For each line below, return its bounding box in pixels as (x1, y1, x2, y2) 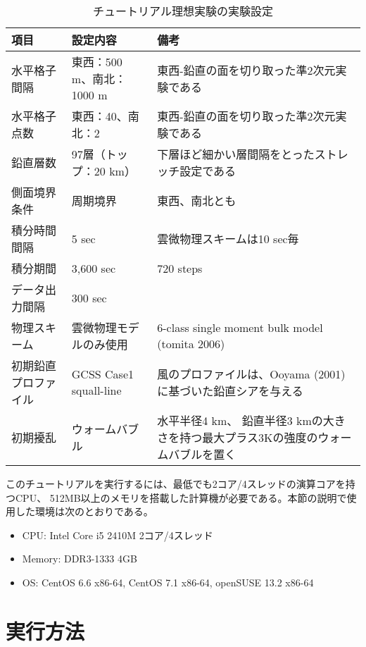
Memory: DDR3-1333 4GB (22, 551, 137, 566)
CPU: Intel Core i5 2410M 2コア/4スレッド (22, 527, 213, 542)
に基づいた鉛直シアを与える (157, 383, 303, 399)
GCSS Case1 (71, 366, 134, 382)
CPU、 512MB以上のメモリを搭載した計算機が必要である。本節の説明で (15, 490, 347, 505)
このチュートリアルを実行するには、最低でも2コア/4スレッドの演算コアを (6, 476, 346, 491)
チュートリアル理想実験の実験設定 (93, 3, 273, 19)
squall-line (71, 382, 122, 398)
